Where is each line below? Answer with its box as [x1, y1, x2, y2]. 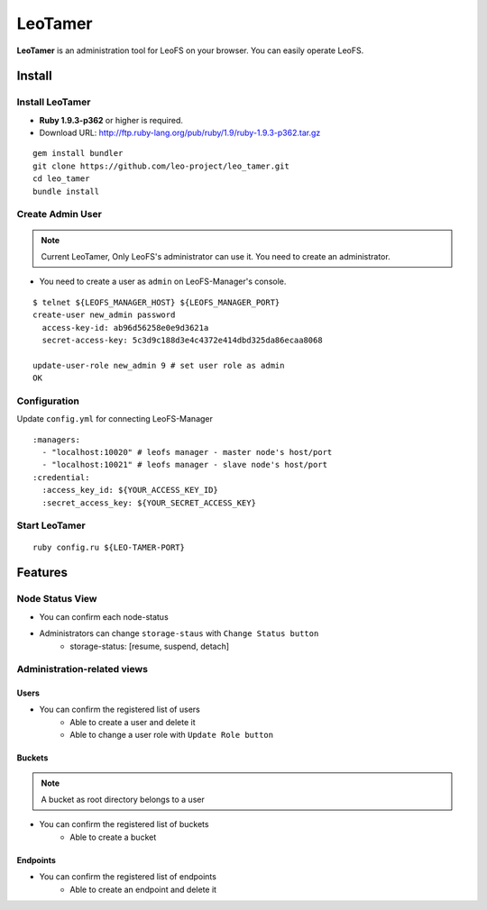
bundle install [32, 186, 100, 196]
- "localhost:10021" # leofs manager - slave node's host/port [41, 460, 328, 470]
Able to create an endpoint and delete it [69, 884, 216, 895]
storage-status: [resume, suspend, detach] [69, 641, 230, 651]
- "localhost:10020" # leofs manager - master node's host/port [41, 447, 333, 458]
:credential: [32, 472, 90, 482]
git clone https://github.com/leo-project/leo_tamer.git [32, 160, 290, 171]
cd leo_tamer [32, 174, 90, 184]
